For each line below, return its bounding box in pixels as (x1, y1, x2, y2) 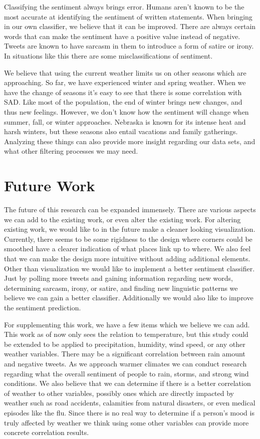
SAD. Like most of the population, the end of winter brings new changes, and (4, 97, 242, 107)
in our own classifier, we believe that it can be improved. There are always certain (4, 21, 256, 32)
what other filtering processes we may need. (4, 146, 138, 156)
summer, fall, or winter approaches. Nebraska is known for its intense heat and (4, 116, 246, 127)
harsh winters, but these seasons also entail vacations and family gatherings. (4, 126, 238, 137)
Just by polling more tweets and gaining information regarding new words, (4, 273, 233, 283)
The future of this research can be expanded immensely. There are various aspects (4, 204, 256, 215)
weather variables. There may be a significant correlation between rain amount (4, 348, 245, 359)
